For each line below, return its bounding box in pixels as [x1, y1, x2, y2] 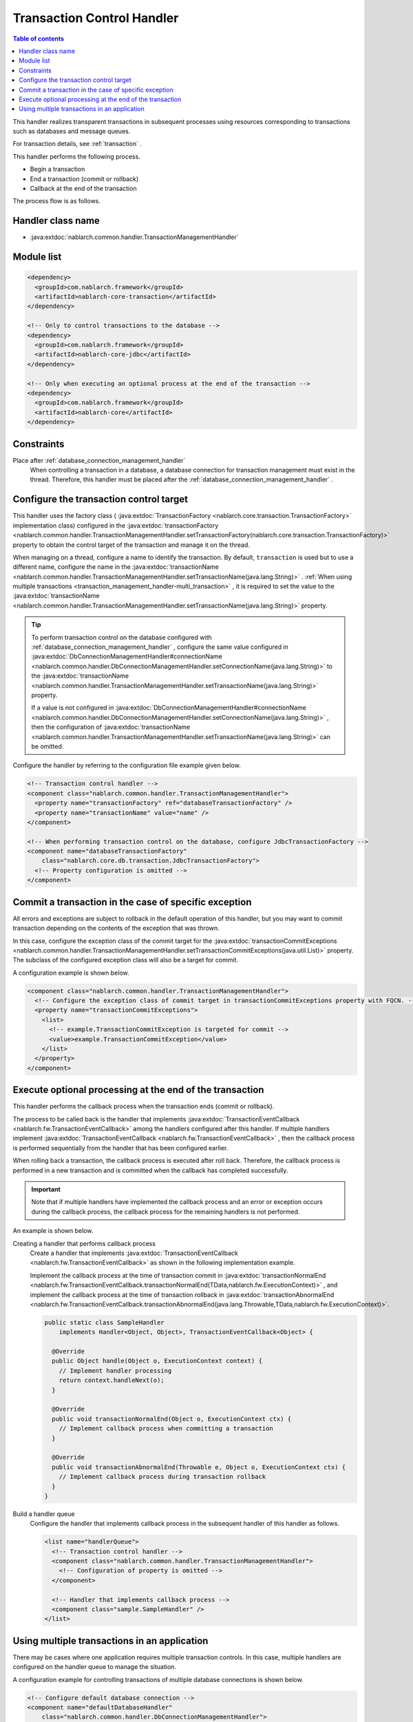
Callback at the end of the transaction [30, 185, 137, 193]
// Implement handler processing [59, 1367, 172, 1374]
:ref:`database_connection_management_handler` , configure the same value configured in [31, 643, 289, 651]
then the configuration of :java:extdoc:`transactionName [31, 723, 191, 732]
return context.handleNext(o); [59, 1376, 165, 1384]
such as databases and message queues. [12, 127, 131, 136]
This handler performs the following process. [12, 152, 140, 160]
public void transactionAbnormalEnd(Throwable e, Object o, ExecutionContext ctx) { [52, 1463, 346, 1471]
